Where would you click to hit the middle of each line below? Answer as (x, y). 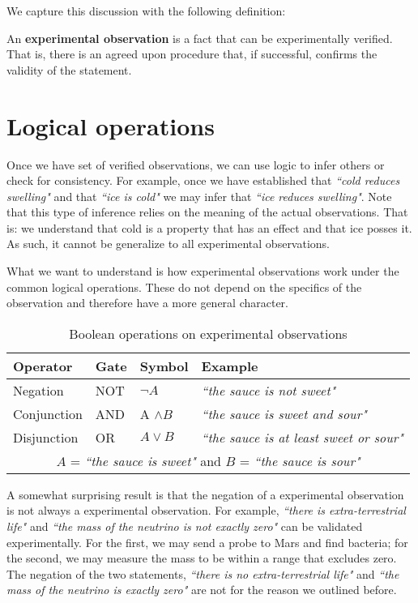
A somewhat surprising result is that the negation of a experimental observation (205, 494)
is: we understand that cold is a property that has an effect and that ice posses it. (209, 227)
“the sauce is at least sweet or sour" (303, 437)
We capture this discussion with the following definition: (146, 11)
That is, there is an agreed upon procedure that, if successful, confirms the (192, 54)
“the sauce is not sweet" (269, 390)
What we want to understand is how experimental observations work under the (203, 271)
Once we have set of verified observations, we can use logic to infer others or (196, 164)
